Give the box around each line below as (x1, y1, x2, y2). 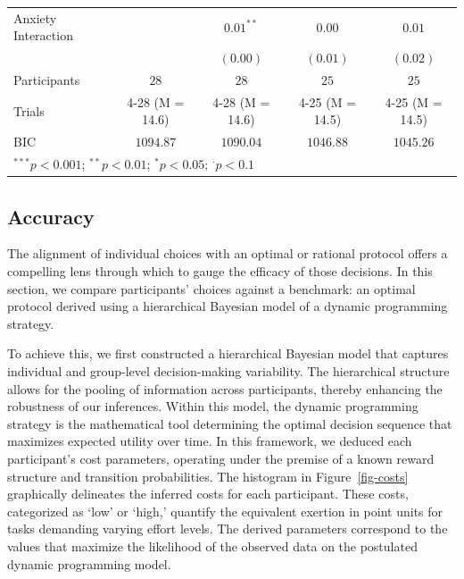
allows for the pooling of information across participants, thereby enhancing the (7, 379, 443, 398)
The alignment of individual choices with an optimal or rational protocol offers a (7, 244, 448, 263)
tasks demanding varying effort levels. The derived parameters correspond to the (7, 519, 448, 538)
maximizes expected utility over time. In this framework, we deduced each (7, 432, 412, 450)
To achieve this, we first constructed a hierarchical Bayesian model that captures (7, 344, 449, 363)
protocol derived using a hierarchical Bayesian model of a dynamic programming (7, 297, 448, 315)
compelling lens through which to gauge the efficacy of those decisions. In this (7, 262, 433, 281)
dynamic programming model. (7, 554, 171, 573)
